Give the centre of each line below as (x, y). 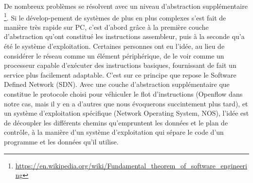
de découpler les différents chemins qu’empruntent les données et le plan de (116, 122)
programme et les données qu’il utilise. (61, 141)
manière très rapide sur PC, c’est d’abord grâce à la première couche (106, 27)
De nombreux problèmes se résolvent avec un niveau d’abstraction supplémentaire (126, 6)
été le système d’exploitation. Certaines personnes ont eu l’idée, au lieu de (114, 46)
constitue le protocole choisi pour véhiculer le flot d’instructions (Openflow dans (123, 94)
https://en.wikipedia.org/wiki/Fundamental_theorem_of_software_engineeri (131, 165)
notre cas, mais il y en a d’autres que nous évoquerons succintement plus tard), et (126, 103)
